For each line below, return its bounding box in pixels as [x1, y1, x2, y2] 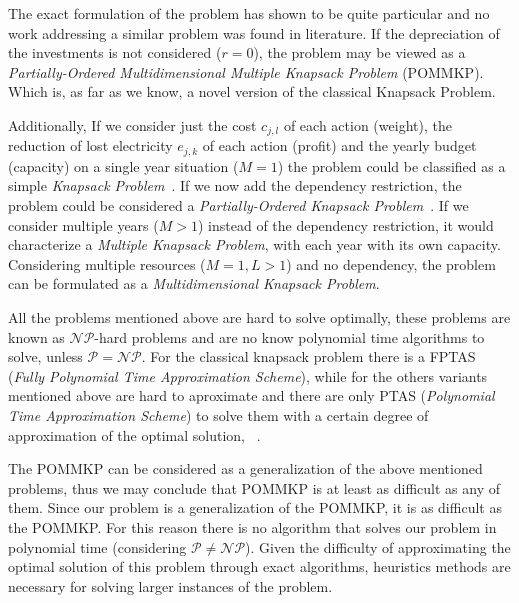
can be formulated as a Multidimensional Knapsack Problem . [8, 273, 380, 294]
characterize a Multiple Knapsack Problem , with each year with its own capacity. [8, 234, 501, 255]
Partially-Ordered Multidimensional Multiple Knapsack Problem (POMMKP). [8, 61, 484, 82]
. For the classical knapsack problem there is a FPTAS [141, 346, 476, 367]
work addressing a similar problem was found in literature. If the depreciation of [8, 22, 500, 43]
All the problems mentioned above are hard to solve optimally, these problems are [8, 307, 511, 328]
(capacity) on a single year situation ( [8, 155, 239, 176]
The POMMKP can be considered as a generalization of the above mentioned [8, 458, 483, 479]
